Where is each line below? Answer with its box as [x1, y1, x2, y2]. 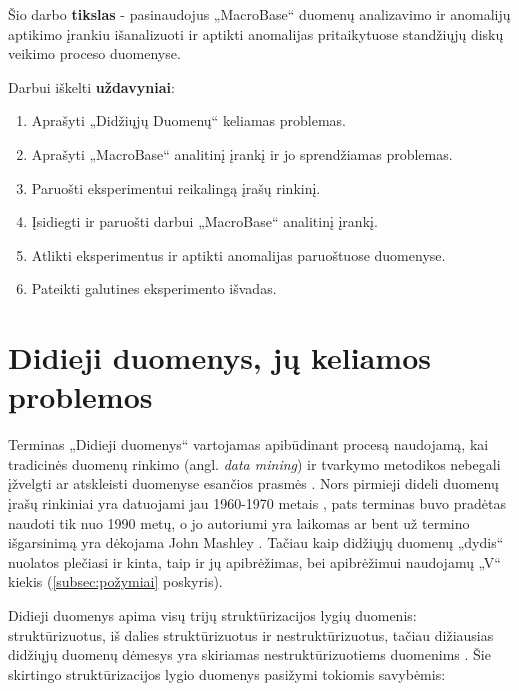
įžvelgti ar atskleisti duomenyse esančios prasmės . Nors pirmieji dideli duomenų [8, 473, 499, 494]
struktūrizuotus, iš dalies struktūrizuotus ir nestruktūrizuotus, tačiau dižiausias [8, 624, 494, 645]
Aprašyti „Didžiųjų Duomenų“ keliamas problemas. [31, 110, 346, 131]
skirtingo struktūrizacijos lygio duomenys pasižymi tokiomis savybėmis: [8, 663, 446, 684]
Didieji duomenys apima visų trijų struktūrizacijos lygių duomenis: [8, 605, 417, 625]
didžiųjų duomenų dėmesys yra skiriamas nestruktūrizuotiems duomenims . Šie [8, 644, 491, 665]
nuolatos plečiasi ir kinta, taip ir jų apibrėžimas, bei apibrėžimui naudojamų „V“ [8, 551, 501, 572]
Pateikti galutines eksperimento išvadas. [31, 278, 277, 299]
